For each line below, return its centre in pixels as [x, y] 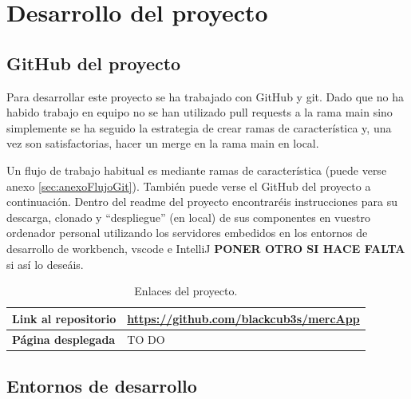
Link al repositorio [64, 318]
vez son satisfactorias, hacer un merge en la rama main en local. [163, 143]
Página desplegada [64, 339]
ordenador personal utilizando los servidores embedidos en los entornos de [187, 233]
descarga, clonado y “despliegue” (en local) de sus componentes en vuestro [188, 217]
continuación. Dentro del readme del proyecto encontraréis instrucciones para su [202, 201]
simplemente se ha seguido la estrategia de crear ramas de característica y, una [199, 127]
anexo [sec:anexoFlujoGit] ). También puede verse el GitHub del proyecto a [189, 186]
